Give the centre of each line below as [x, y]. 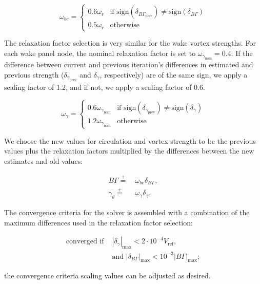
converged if [85, 242]
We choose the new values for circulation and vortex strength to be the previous [130, 140]
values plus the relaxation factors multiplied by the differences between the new [129, 151]
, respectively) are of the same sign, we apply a [174, 74]
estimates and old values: [44, 160]
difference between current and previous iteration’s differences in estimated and [129, 64]
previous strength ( [34, 74]
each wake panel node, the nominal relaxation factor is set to [100, 53]
